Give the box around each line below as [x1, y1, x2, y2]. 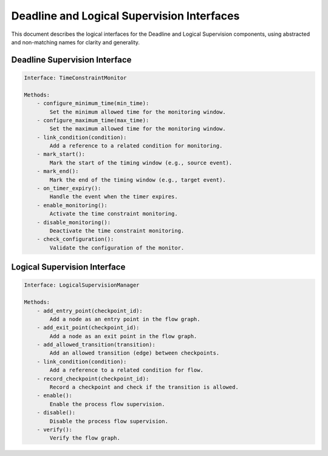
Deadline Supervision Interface [11, 55, 132, 65]
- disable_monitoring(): [36, 219, 111, 226]
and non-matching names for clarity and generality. [11, 38, 140, 46]
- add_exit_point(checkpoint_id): [36, 324, 140, 331]
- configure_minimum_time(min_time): [36, 100, 149, 107]
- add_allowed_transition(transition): [36, 341, 156, 349]
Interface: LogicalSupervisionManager [24, 282, 140, 288]
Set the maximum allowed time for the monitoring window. [49, 125, 226, 132]
